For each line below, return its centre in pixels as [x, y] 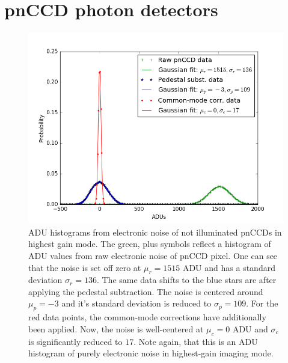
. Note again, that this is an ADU [196, 341]
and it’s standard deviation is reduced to [136, 303]
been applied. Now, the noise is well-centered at [116, 328]
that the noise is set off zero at [85, 267]
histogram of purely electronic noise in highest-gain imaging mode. [151, 353]
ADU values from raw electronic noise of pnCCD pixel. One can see [153, 255]
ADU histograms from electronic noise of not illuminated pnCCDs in [155, 232]
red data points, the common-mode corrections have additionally [147, 317]
